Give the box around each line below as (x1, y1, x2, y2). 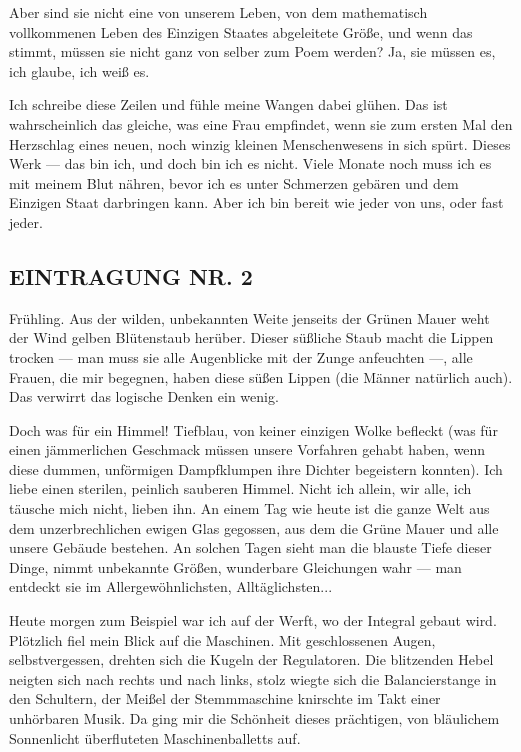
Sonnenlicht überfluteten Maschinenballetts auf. (9, 727, 301, 748)
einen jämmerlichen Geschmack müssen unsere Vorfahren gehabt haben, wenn (9, 439, 486, 460)
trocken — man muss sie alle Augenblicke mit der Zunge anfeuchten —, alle (9, 346, 473, 367)
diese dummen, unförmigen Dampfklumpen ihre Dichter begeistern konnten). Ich (9, 458, 503, 479)
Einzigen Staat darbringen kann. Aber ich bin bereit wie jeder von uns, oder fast (9, 192, 504, 213)
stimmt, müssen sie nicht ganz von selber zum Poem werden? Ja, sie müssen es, (9, 41, 496, 62)
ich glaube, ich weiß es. (9, 60, 150, 81)
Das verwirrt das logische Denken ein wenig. (9, 386, 279, 407)
